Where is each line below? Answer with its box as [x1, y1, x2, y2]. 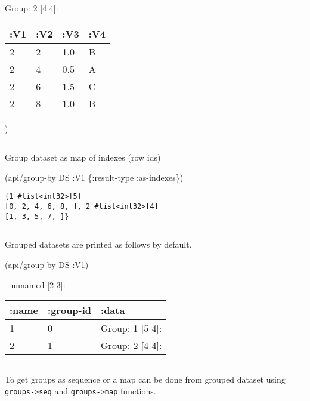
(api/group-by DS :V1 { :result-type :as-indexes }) [5, 171, 184, 183]
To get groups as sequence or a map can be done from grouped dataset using [5, 373, 286, 385]
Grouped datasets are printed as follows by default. [5, 238, 192, 251]
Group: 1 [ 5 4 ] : [101, 321, 162, 335]
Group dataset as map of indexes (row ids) [5, 151, 161, 164]
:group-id [48, 303, 92, 317]
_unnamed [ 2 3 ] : [5, 278, 66, 291]
